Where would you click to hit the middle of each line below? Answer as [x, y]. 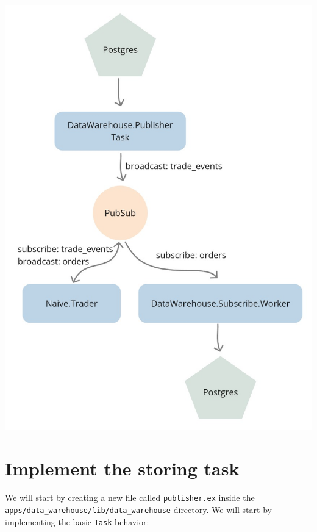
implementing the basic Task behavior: [77, 521]
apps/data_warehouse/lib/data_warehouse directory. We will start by [138, 509]
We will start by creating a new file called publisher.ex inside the [130, 498]
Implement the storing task [122, 468]
